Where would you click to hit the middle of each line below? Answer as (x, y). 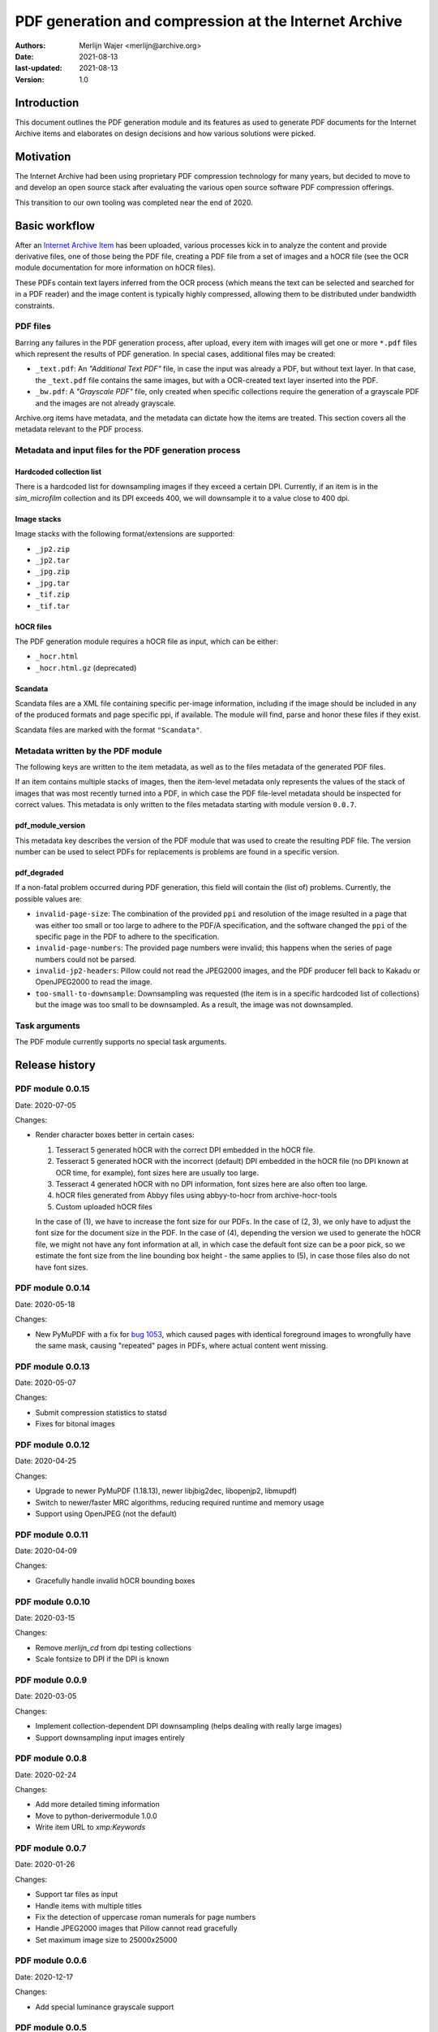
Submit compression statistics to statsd (101, 1412)
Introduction (47, 103)
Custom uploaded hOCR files (104, 1206)
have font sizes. (62, 1267)
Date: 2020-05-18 (45, 1304)
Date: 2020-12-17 (44, 1977)
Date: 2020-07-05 (45, 1105)
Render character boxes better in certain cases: (115, 1135)
